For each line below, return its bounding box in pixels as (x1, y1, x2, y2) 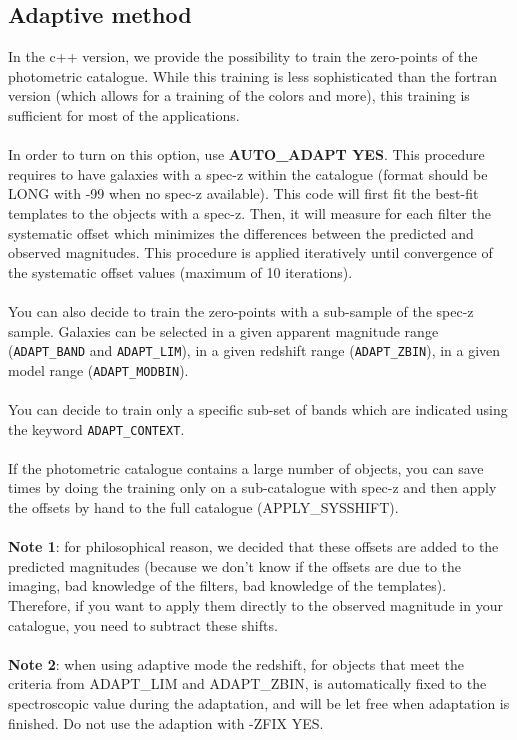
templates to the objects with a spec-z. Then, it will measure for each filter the (8, 202, 491, 223)
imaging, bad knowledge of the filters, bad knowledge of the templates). (8, 575, 447, 596)
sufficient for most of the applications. (8, 104, 240, 125)
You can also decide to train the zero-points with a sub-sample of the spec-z (8, 300, 474, 321)
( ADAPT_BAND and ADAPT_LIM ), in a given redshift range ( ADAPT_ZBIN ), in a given (8, 340, 501, 361)
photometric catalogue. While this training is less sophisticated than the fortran (8, 65, 498, 86)
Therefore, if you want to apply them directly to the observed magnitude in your (8, 595, 503, 616)
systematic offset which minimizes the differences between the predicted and (8, 222, 474, 243)
